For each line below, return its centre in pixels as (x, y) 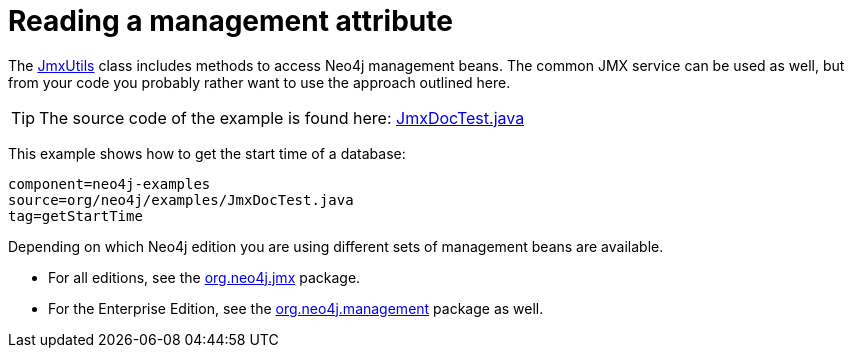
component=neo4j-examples (109, 183)
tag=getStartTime (75, 215)
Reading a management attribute (230, 21)
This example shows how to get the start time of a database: (207, 153)
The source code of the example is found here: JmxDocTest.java (282, 117)
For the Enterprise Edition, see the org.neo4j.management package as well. (296, 308)
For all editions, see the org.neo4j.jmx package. (204, 277)
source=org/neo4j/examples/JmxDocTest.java (181, 199)
